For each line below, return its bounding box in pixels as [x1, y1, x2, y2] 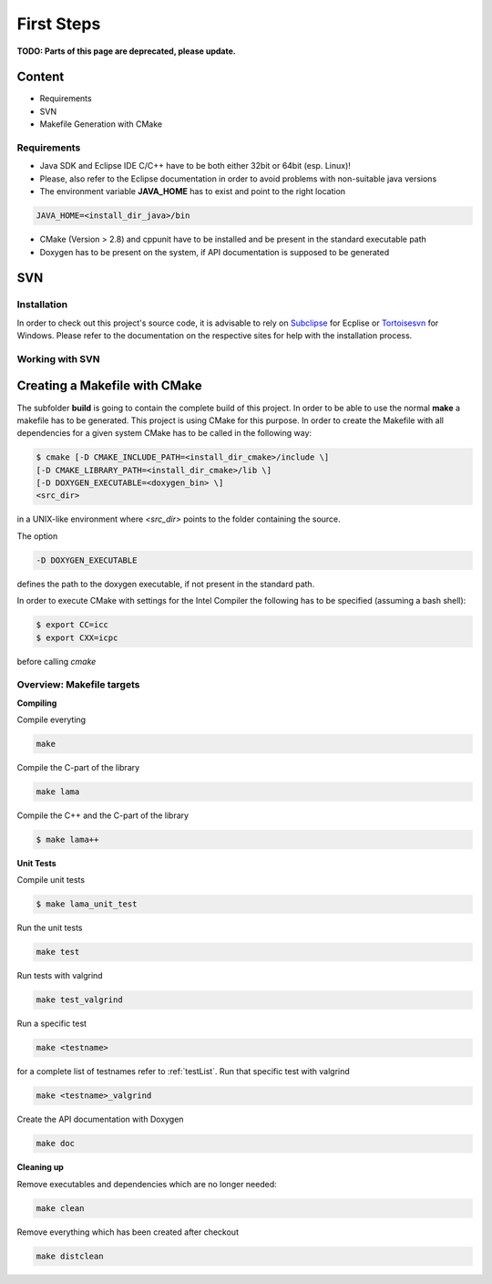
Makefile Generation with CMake [39, 119, 163, 129]
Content [16, 69, 65, 85]
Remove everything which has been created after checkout [16, 1227, 239, 1237]
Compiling [16, 698, 57, 709]
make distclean [36, 1250, 104, 1261]
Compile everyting [16, 714, 87, 725]
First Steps [16, 14, 101, 34]
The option [16, 530, 58, 542]
